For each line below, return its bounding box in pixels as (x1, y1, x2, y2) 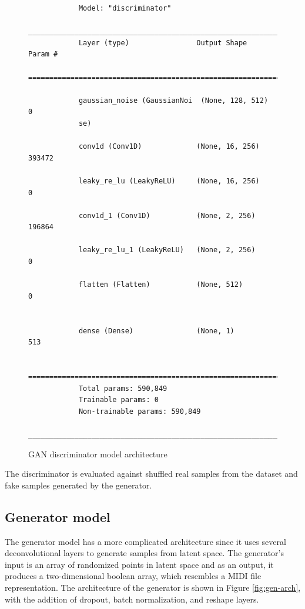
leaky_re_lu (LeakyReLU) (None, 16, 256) (78, 176, 260, 185)
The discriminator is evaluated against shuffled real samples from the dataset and (5, 467, 298, 480)
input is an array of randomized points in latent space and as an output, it (5, 558, 274, 570)
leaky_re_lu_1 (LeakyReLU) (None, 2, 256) (78, 246, 256, 255)
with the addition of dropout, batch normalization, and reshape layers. (5, 593, 259, 605)
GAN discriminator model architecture (28, 447, 167, 460)
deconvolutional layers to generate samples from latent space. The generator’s (5, 547, 284, 559)
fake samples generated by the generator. (5, 478, 152, 491)
